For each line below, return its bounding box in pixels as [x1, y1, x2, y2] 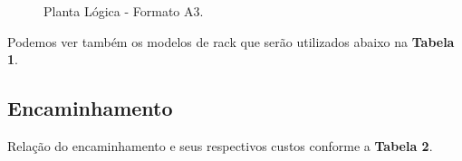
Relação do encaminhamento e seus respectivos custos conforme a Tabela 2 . [7, 136, 433, 155]
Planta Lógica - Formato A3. [43, 2, 204, 20]
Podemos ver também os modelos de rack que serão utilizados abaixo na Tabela [7, 32, 455, 51]
